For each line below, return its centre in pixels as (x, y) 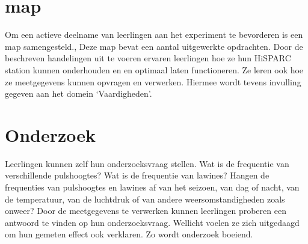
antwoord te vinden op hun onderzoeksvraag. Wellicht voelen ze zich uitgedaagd (152, 222)
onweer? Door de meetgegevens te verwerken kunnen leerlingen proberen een (146, 211)
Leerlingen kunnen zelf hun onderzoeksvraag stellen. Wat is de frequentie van (147, 163)
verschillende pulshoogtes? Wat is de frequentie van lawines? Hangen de (137, 175)
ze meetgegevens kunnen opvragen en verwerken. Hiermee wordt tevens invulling (153, 81)
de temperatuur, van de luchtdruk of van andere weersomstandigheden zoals (145, 199)
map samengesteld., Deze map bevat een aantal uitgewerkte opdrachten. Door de (154, 46)
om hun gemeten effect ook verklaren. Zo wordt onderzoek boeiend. (129, 234)
